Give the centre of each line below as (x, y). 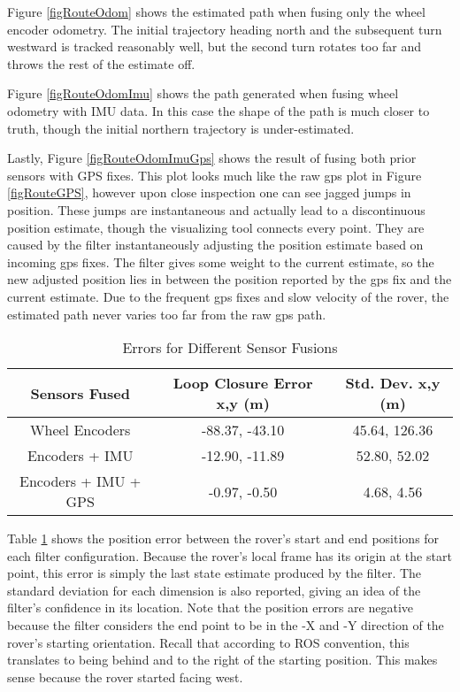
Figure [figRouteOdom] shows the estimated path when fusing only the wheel (216, 12)
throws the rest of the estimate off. (101, 63)
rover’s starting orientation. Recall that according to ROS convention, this (208, 642)
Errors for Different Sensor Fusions (230, 348)
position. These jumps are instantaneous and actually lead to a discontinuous (216, 209)
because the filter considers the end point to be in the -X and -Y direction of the (226, 625)
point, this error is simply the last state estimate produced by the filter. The (215, 573)
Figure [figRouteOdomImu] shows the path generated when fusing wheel (203, 93)
